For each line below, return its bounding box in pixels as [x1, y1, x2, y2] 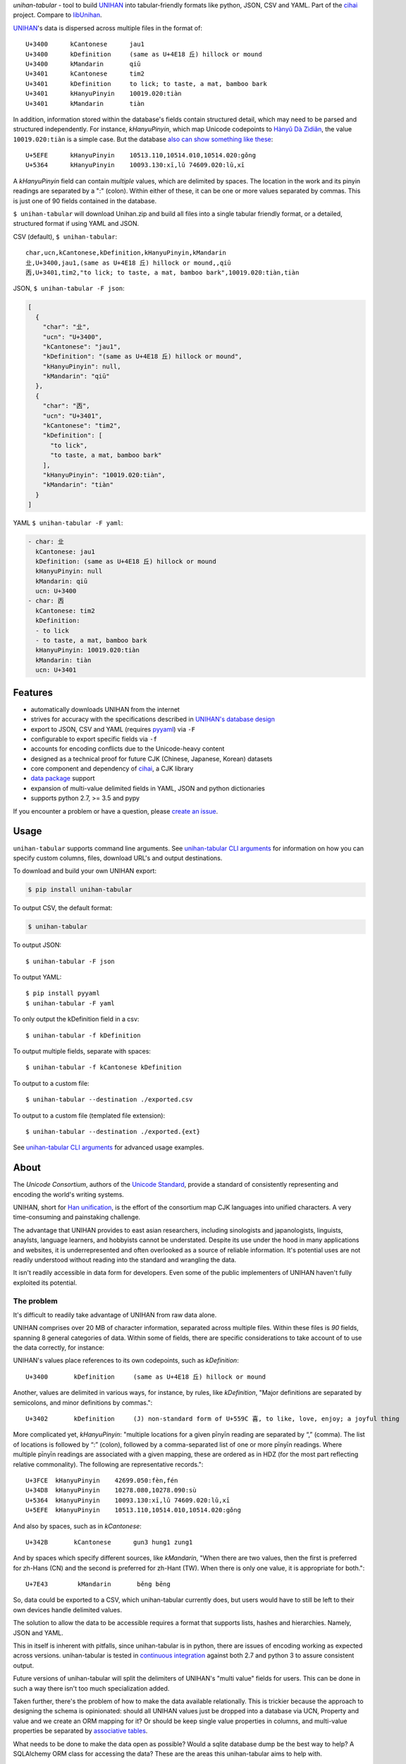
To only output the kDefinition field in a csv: [13, 1015, 140, 1023]
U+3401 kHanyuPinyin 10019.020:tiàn [25, 90, 183, 98]
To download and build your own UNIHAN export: [13, 866, 156, 875]
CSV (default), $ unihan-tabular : [13, 232, 118, 241]
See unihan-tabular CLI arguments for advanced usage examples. [13, 1143, 204, 1152]
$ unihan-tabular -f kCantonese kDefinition [25, 1063, 183, 1072]
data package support [30, 774, 95, 783]
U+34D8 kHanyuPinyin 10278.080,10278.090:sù [25, 1486, 197, 1494]
